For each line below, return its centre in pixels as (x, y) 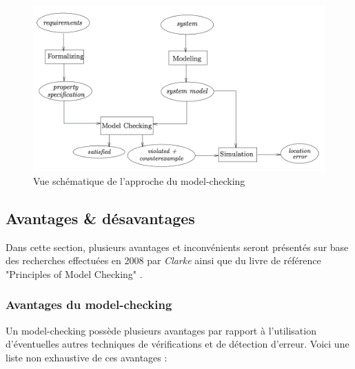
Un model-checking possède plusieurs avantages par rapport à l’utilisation (161, 330)
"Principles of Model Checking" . (74, 273)
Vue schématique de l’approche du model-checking (139, 180)
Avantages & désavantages (100, 218)
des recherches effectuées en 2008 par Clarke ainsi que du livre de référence (163, 260)
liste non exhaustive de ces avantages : (87, 357)
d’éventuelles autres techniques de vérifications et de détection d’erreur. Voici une (177, 344)
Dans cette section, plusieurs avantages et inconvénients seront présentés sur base (177, 247)
